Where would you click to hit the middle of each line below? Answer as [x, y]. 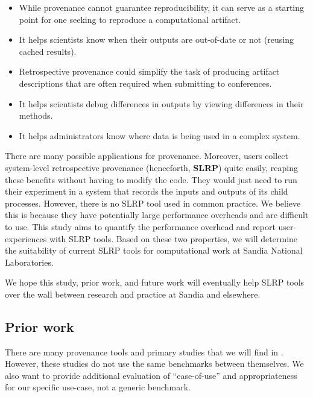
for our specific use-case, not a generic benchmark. [98, 387]
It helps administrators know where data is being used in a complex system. [160, 135]
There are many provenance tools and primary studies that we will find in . [144, 352]
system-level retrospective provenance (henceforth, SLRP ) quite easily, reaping [151, 167]
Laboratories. [29, 262]
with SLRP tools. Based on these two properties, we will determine [173, 238]
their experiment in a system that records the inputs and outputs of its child [147, 191]
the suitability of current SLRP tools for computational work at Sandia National [154, 250]
